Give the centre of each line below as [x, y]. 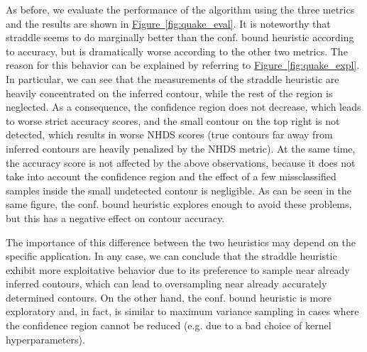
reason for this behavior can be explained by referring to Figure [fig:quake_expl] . [183, 65]
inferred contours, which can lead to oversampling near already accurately [166, 284]
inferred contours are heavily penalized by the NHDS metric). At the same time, [181, 148]
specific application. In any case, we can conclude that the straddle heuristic [171, 256]
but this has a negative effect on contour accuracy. [115, 218]
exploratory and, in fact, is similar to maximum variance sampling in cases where [182, 311]
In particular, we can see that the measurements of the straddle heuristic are [172, 78]
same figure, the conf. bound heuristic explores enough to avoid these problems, [179, 204]
